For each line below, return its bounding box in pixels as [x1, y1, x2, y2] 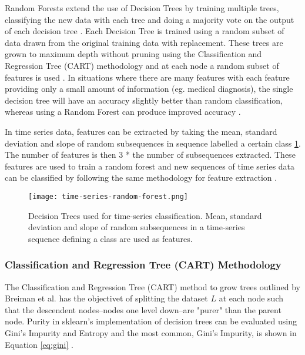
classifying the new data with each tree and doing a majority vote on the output [5, 13, 294, 25]
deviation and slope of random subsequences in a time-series [28, 221, 245, 233]
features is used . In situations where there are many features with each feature [5, 71, 290, 83]
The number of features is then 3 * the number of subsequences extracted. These [5, 148, 296, 161]
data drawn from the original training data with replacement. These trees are [5, 36, 283, 48]
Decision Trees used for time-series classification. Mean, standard [28, 209, 262, 221]
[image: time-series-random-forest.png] [28, 192, 189, 201]
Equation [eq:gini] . [5, 338, 73, 350]
